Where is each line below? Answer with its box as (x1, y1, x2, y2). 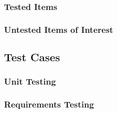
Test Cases (4, 49, 60, 65)
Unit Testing (4, 75, 56, 88)
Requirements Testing (4, 98, 94, 111)
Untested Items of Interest (4, 23, 113, 35)
